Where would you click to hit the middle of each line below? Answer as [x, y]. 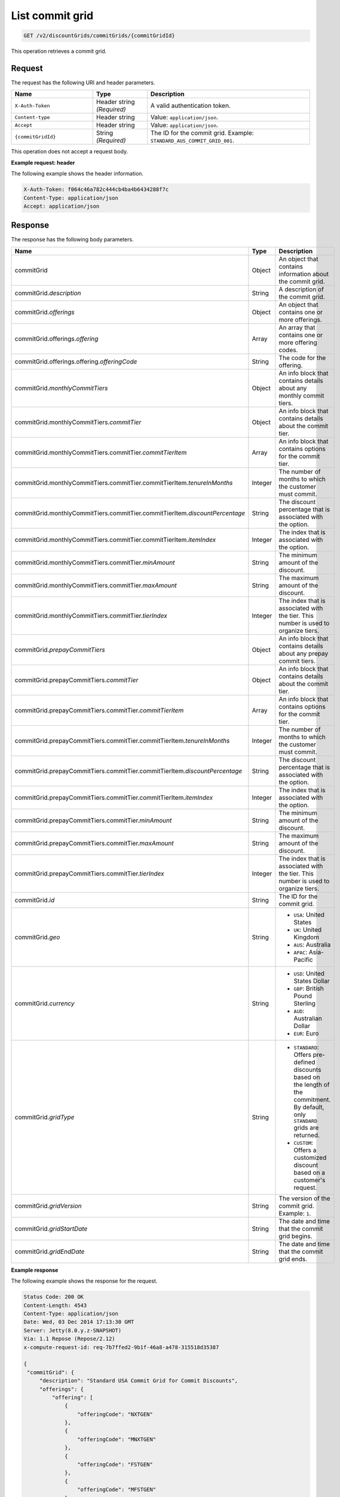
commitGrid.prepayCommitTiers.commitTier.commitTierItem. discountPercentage [128, 771]
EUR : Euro [306, 1033]
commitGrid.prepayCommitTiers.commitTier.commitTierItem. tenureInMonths [122, 741]
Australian [308, 1018]
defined [305, 1062]
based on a [310, 1172]
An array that [297, 328]
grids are [306, 1128]
